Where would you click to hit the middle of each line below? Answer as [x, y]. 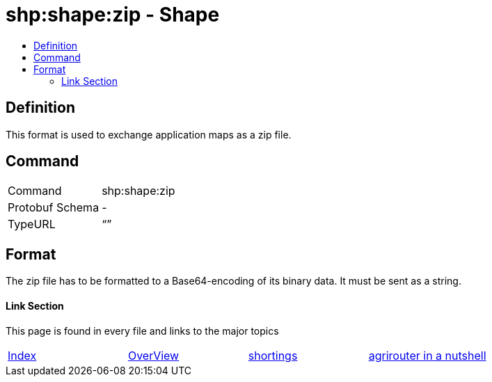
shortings [273, 355]
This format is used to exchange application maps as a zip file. [149, 134]
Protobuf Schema [54, 208]
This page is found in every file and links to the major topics [142, 331]
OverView [153, 355]
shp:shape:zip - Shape [113, 15]
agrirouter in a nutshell [427, 355]
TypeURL [32, 224]
